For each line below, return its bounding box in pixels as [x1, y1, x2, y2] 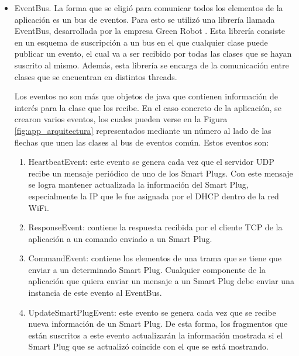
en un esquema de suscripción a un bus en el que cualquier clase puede [14, 36, 268, 48]
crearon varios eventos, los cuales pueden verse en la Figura [14, 113, 228, 125]
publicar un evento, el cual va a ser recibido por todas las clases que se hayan [14, 47, 292, 60]
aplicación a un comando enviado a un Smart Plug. [28, 232, 212, 244]
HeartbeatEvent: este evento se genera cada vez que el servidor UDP [28, 155, 274, 168]
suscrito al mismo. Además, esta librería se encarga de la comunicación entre [14, 58, 289, 71]
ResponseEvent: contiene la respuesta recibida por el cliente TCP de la [28, 221, 283, 233]
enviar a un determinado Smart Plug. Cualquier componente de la [28, 263, 266, 275]
